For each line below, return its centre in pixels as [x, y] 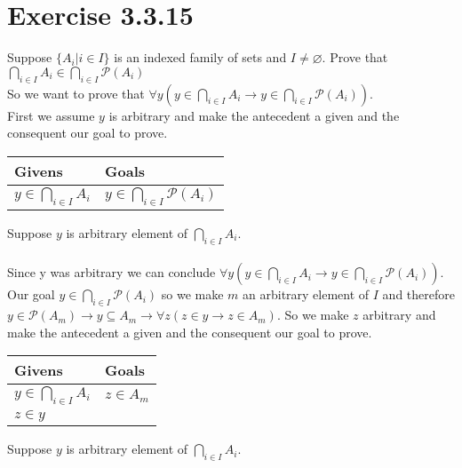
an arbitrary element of [306, 294]
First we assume [51, 115]
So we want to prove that [76, 93]
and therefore [418, 294]
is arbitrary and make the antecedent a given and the [254, 115]
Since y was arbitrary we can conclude [112, 272]
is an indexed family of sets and [200, 57]
